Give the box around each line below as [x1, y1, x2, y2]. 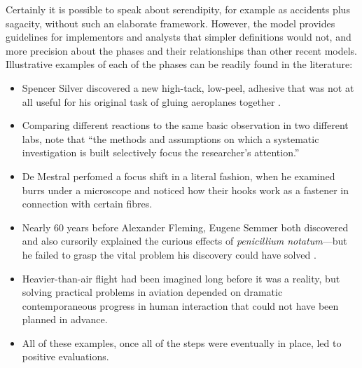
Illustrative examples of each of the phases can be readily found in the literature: [6, 57, 353, 71]
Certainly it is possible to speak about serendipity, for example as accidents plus [6, 2, 350, 16]
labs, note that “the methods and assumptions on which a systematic [22, 131, 319, 146]
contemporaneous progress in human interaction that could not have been [22, 298, 339, 313]
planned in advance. [22, 312, 108, 327]
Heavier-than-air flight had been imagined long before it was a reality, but [22, 271, 340, 285]
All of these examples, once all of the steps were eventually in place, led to [22, 335, 342, 350]
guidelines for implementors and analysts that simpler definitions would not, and [6, 29, 351, 44]
